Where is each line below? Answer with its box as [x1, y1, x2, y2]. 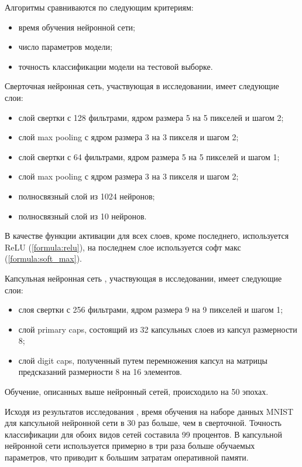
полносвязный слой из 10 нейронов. [18, 209, 147, 222]
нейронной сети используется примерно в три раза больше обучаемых [5, 439, 255, 452]
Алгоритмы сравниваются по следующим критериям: [5, 1, 194, 13]
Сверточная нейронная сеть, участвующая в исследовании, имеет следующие [5, 80, 279, 92]
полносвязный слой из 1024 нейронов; [18, 189, 155, 202]
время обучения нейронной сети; [18, 21, 135, 33]
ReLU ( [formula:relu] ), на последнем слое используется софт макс [5, 241, 241, 253]
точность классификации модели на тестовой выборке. [18, 60, 213, 72]
